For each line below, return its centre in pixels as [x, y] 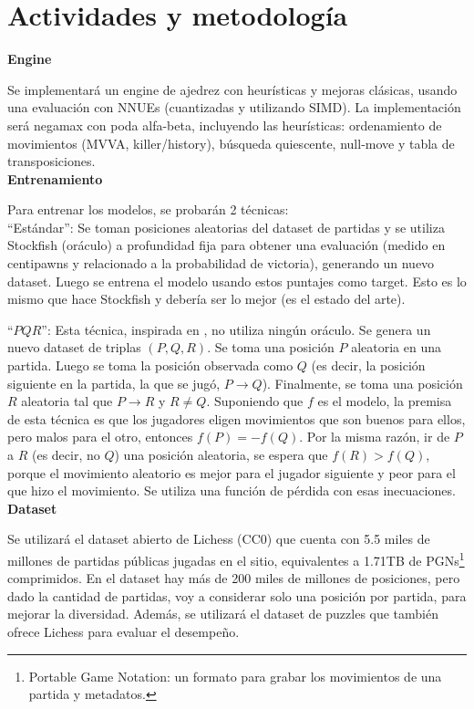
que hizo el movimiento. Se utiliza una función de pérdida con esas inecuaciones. [232, 490]
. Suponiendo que [255, 401]
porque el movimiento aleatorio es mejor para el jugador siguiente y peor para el [232, 472]
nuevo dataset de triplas [74, 347]
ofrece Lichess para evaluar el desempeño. [124, 631]
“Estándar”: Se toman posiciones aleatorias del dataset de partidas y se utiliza [226, 227]
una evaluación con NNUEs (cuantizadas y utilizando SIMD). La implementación [234, 107]
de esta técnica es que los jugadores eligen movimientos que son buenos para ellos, [237, 418]
